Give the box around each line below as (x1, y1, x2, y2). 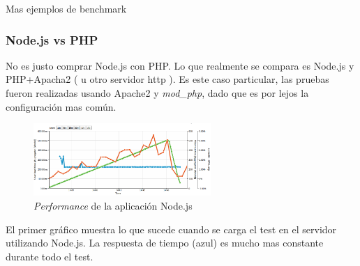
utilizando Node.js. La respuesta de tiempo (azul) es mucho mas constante (6, 235, 324, 250)
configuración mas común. (6, 99, 117, 114)
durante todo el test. (6, 249, 93, 263)
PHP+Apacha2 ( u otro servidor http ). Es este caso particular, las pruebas (6, 72, 329, 86)
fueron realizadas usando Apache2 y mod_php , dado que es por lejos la (6, 86, 309, 100)
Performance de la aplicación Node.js (33, 198, 193, 212)
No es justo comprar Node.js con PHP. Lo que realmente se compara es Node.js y (6, 58, 354, 72)
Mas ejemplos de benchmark (6, 1, 127, 15)
